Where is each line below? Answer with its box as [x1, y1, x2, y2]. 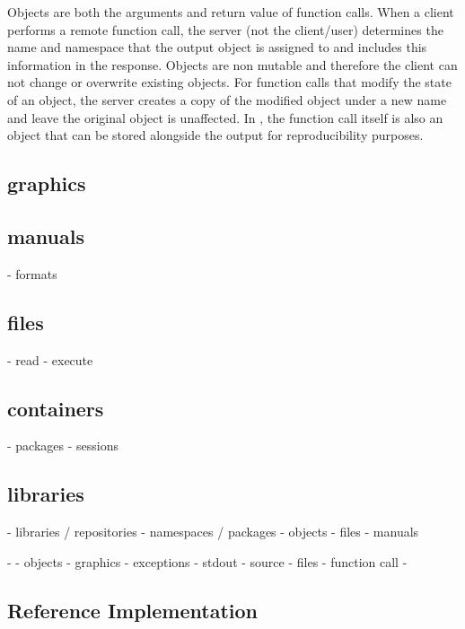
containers [7, 394, 104, 422]
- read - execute [7, 350, 93, 369]
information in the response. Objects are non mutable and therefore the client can [7, 55, 458, 74]
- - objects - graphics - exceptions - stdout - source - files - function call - [7, 552, 408, 571]
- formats [7, 264, 57, 283]
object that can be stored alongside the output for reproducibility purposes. [7, 126, 424, 144]
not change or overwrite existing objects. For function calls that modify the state [7, 73, 452, 92]
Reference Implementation [7, 596, 259, 624]
